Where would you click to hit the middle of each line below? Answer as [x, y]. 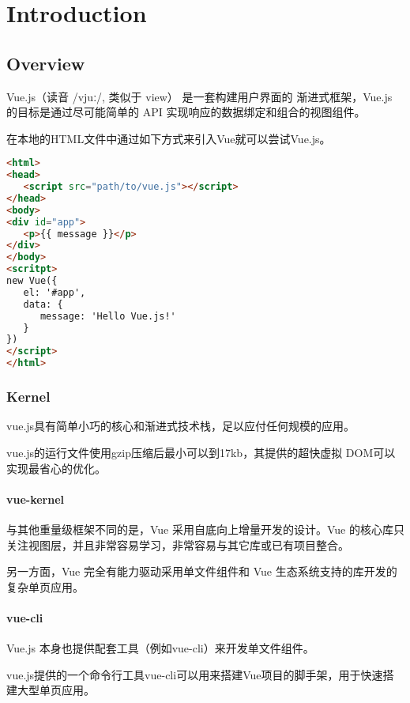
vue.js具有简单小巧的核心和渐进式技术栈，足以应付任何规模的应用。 [181, 426]
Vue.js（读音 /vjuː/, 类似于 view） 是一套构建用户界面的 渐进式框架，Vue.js [199, 96]
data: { [43, 304]
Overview [46, 63]
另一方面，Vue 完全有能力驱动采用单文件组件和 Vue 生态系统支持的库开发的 [202, 571]
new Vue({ [32, 281]
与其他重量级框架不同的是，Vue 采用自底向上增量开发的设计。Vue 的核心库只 [205, 529]
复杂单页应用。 [45, 586]
